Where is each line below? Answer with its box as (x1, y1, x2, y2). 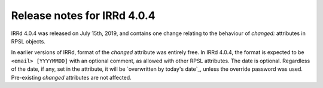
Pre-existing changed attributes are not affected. (11, 74, 132, 81)
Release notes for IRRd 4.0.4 (11, 9, 156, 22)
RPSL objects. (11, 37, 46, 45)
